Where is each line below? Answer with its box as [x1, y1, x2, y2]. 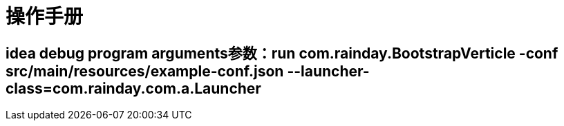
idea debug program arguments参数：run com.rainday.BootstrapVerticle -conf [6, 44, 558, 62]
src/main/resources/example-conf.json [6, 62, 284, 80]
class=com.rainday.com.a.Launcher [6, 79, 261, 97]
